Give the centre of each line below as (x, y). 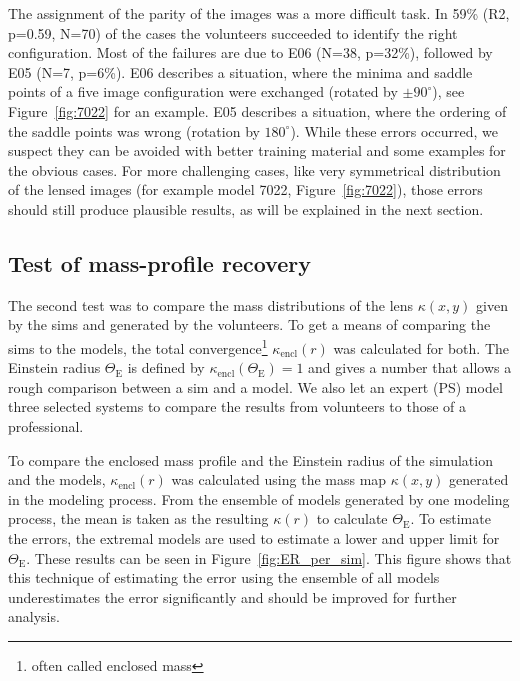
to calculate (352, 518)
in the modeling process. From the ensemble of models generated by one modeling (259, 498)
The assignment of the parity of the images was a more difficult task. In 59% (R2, (259, 13)
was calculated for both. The (421, 347)
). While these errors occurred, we (394, 130)
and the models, (57, 479)
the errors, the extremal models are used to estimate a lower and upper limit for (254, 537)
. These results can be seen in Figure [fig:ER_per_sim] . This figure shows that (269, 557)
